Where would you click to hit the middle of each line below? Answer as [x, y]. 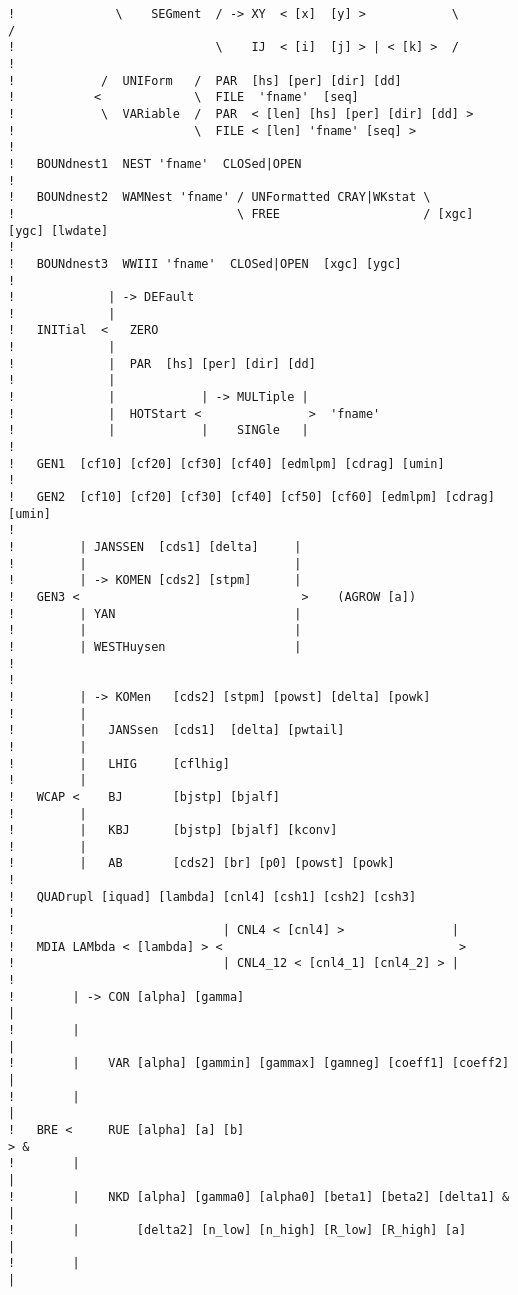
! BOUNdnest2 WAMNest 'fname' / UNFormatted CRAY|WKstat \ [219, 197]
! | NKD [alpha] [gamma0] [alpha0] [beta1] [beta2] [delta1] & [259, 1196]
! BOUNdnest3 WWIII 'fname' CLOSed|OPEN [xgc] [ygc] [205, 263]
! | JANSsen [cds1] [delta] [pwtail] [176, 730]
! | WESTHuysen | [155, 646]
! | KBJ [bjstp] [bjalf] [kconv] [173, 830]
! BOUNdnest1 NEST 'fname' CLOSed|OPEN [155, 163]
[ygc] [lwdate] [58, 230]
